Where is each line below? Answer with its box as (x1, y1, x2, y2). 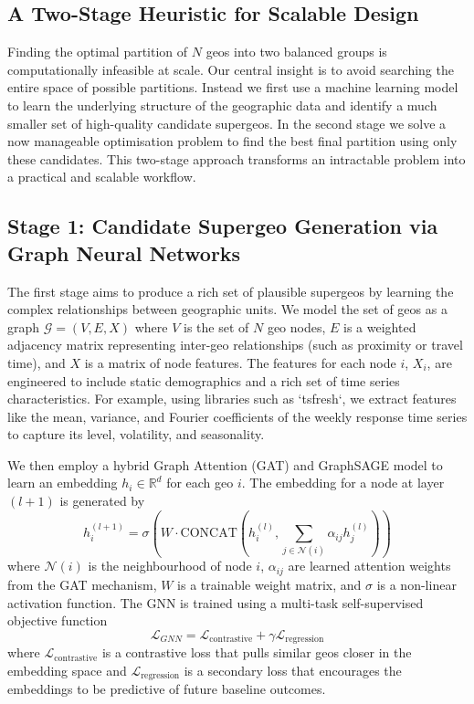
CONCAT (180, 527, 237, 541)
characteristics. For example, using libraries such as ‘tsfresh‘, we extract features (7, 389, 457, 408)
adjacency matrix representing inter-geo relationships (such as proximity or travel (7, 335, 463, 354)
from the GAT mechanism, (7, 574, 157, 594)
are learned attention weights (288, 556, 451, 575)
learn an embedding (7, 473, 118, 492)
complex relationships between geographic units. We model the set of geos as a (7, 299, 448, 319)
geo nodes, (267, 317, 326, 336)
